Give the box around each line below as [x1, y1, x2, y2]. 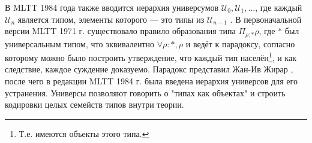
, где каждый [255, 1, 302, 13]
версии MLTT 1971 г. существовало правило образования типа [5, 25, 236, 37]
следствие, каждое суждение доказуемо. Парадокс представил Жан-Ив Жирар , [5, 63, 293, 75]
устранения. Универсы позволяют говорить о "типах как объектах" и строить [5, 86, 286, 99]
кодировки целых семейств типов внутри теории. [5, 98, 184, 111]
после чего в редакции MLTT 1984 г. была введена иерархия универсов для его [5, 75, 298, 87]
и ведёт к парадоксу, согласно [185, 37, 295, 50]
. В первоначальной [230, 13, 302, 25]
